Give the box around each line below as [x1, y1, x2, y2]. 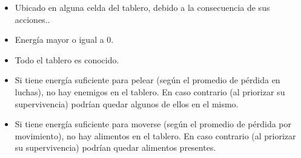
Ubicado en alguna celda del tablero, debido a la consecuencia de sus [15, 1, 270, 13]
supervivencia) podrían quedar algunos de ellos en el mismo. [15, 97, 239, 110]
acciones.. [15, 13, 50, 25]
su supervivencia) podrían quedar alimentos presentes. [15, 141, 216, 154]
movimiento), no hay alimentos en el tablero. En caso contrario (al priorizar [15, 129, 296, 142]
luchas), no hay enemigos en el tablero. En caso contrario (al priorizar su [15, 85, 285, 98]
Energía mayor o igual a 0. [15, 33, 114, 46]
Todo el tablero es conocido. [15, 53, 119, 66]
